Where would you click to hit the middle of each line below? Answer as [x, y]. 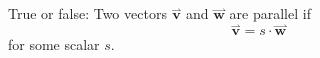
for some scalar [54, 43]
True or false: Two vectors [87, 13]
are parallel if [270, 13]
